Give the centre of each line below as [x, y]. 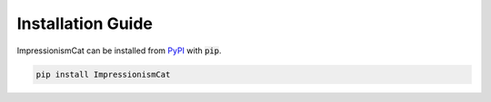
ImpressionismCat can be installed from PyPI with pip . [119, 51]
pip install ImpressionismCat [103, 74]
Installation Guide [85, 23]
